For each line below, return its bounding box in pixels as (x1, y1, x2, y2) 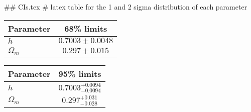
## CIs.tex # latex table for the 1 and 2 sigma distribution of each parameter (4, 2, 247, 12)
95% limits (58, 67, 101, 79)
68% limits (64, 22, 107, 34)
